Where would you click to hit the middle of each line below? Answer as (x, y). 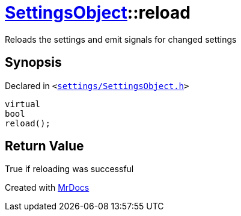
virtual (23, 104)
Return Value (44, 146)
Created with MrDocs (47, 188)
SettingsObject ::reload (98, 13)
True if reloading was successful (69, 169)
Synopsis (33, 63)
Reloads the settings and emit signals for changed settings (121, 39)
